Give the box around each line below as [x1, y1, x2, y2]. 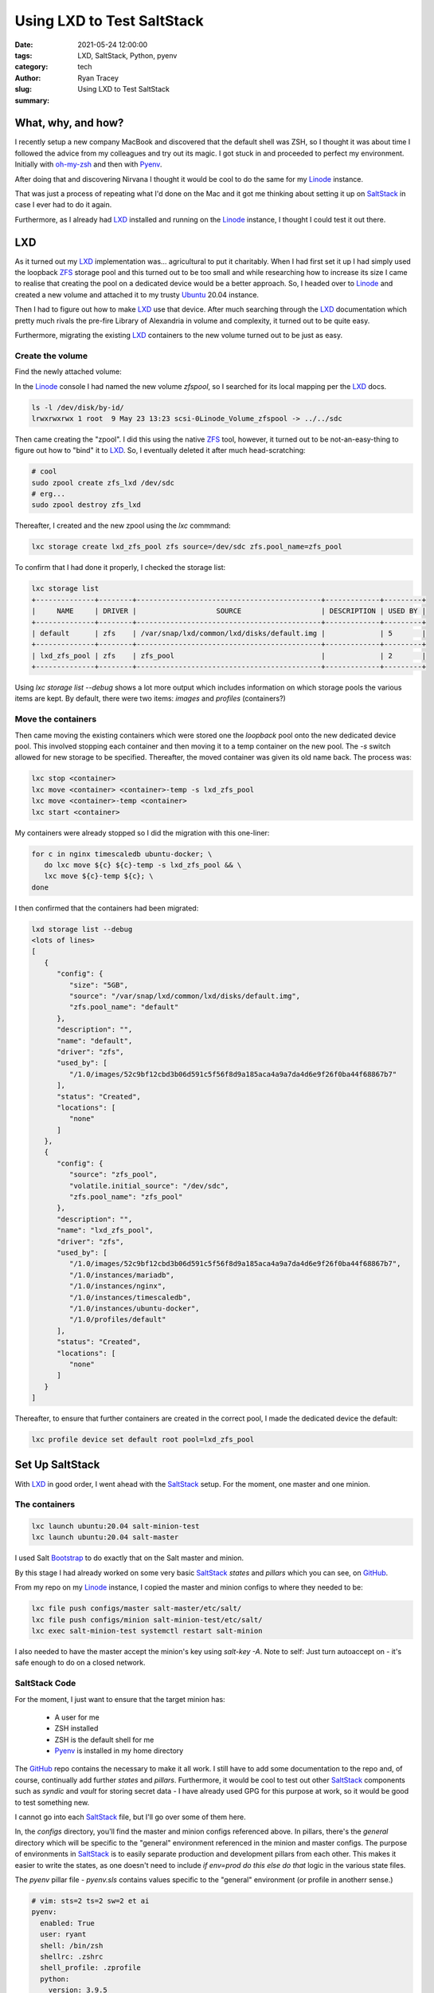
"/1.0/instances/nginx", [68, 1282, 166, 1291]
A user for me [54, 1712, 100, 1722]
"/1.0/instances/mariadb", [68, 1270, 175, 1280]
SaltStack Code [14, 1678, 76, 1689]
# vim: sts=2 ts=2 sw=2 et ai [31, 1896, 150, 1905]
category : [14, 62, 49, 72]
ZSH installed [54, 1724, 99, 1733]
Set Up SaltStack [14, 1458, 100, 1472]
